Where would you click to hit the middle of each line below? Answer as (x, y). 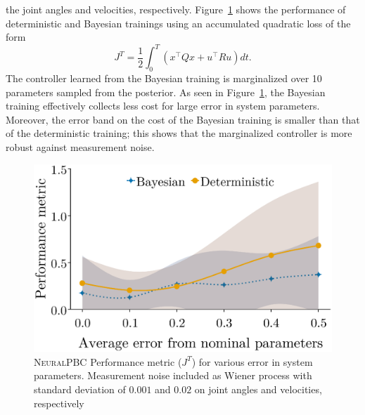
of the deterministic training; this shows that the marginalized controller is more (179, 133)
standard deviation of (80, 389)
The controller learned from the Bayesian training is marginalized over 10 (164, 78)
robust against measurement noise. (80, 147)
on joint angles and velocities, (258, 389)
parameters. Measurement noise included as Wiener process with (173, 375)
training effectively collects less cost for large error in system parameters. (163, 106)
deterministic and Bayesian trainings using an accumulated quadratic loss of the (178, 23)
